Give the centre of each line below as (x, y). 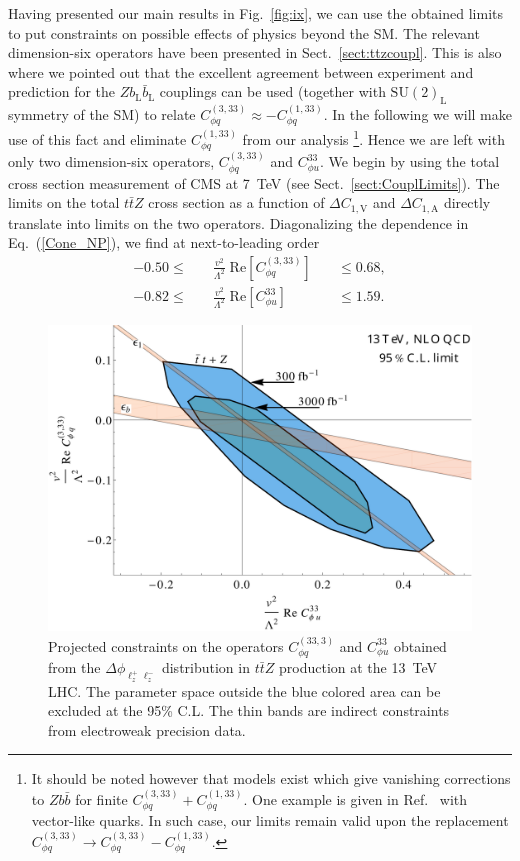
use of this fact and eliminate (97, 139)
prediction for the (62, 91)
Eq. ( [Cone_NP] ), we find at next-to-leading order (164, 242)
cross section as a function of (236, 202)
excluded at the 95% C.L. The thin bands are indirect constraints (249, 710)
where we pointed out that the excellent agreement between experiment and (241, 71)
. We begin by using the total (409, 161)
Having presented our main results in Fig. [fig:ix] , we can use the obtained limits (255, 13)
